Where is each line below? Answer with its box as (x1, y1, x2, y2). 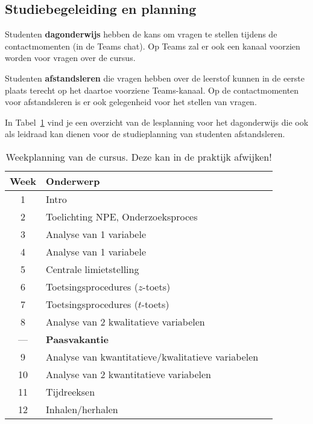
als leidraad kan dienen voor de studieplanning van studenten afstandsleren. (5, 127, 285, 140)
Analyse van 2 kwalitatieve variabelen (46, 314, 205, 329)
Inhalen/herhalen (46, 402, 118, 416)
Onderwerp (46, 173, 100, 188)
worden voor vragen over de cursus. (5, 51, 136, 64)
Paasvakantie (46, 332, 109, 346)
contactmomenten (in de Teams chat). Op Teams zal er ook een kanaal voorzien (5, 39, 300, 52)
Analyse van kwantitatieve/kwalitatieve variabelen (46, 349, 259, 364)
